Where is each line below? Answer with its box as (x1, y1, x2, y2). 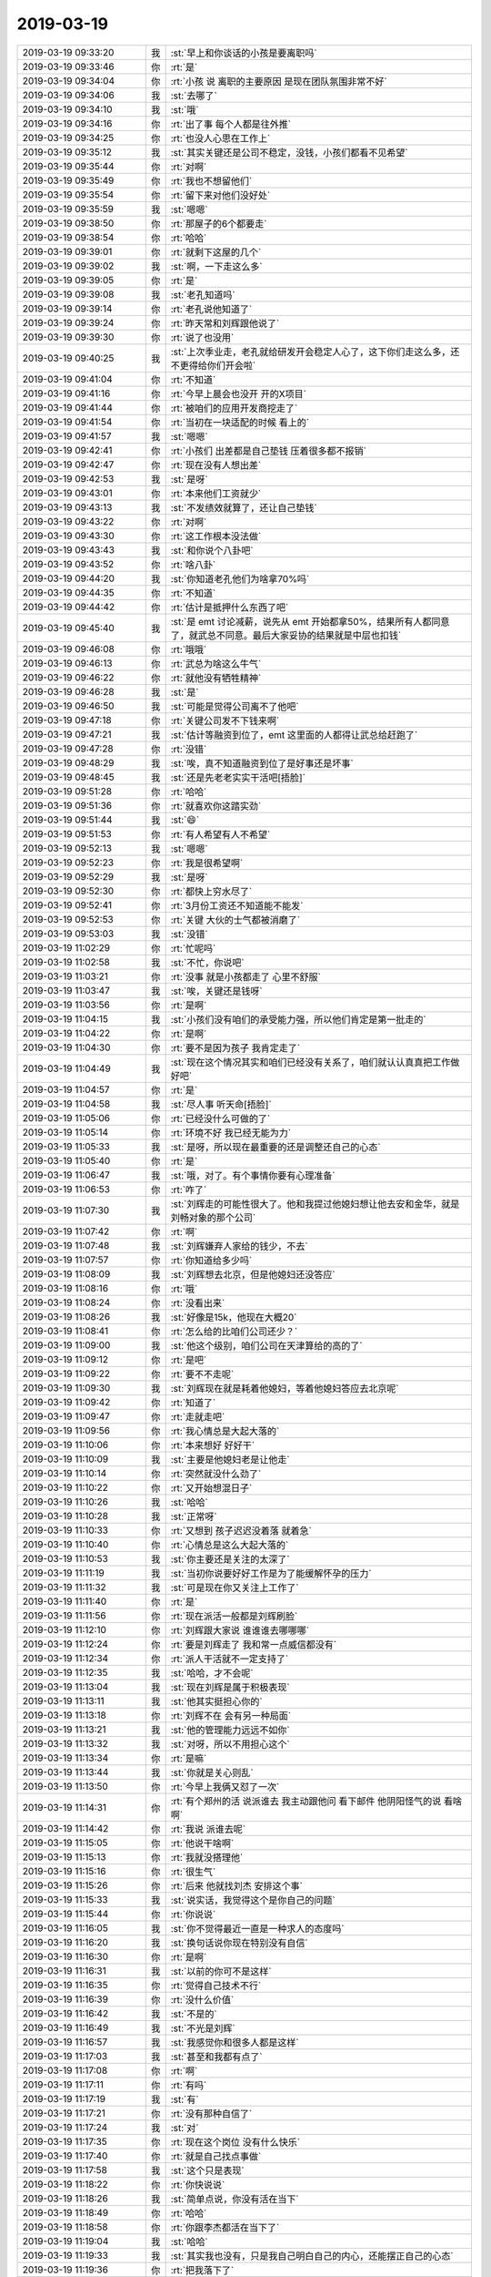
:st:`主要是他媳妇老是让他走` (170, 1453, 290, 1465)
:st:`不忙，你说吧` (170, 956, 245, 969)
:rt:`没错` (170, 742, 207, 755)
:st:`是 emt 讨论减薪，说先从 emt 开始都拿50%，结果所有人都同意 (170, 615, 450, 628)
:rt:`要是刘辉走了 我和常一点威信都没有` (170, 1638, 336, 1650)
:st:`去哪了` (170, 89, 217, 102)
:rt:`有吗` (170, 2078, 207, 2091)
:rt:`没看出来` (170, 1296, 225, 1309)
